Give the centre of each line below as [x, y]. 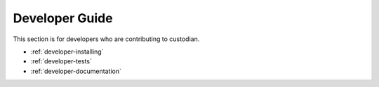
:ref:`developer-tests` [61, 61]
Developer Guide [63, 18]
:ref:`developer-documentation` [76, 71]
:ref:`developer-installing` [67, 52]
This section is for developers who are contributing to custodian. [106, 39]
